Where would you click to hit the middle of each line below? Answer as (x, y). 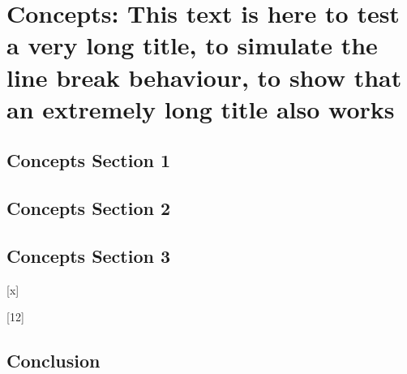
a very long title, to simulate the (192, 45)
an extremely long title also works (201, 108)
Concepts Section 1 (89, 160)
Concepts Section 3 (89, 255)
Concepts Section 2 (89, 208)
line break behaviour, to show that (204, 77)
